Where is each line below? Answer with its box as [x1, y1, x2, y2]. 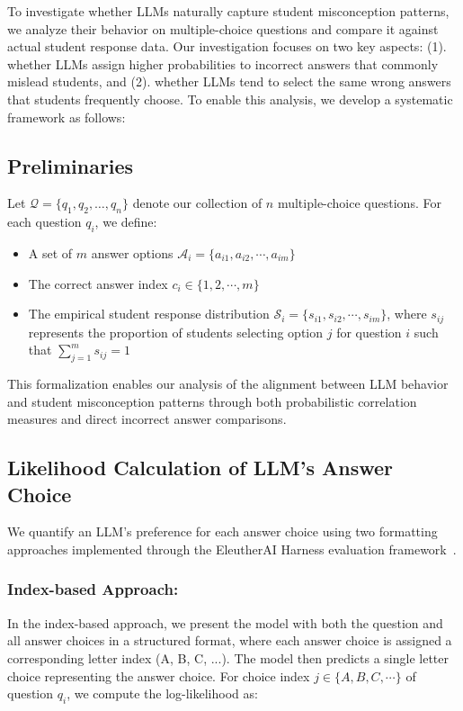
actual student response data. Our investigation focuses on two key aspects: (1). [7, 37, 447, 56]
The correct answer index [28, 274, 168, 292]
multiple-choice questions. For [277, 193, 441, 212]
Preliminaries [7, 151, 134, 179]
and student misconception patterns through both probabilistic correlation [7, 391, 417, 410]
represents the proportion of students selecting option [28, 322, 324, 341]
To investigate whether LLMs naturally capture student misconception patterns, [7, 2, 450, 20]
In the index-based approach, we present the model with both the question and [7, 613, 443, 632]
